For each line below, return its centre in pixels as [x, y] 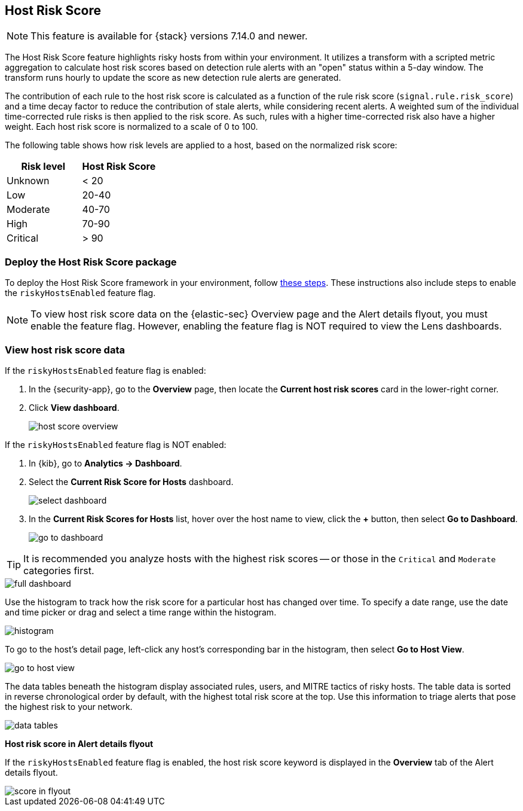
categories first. [59, 570]
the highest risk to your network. [69, 706]
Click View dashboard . [74, 407]
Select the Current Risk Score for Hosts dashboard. [131, 481]
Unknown [28, 181]
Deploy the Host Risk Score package [91, 262]
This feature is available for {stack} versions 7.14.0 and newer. [169, 36]
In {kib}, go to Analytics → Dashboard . [105, 463]
